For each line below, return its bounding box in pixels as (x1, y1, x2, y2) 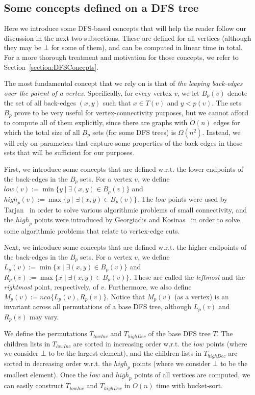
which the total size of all (4, 127, 80, 137)
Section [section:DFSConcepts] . (4, 61, 99, 72)
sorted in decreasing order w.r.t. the (4, 358, 112, 368)
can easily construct (4, 380, 64, 391)
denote (227, 87, 248, 98)
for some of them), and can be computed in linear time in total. (51, 42, 243, 53)
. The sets (211, 98, 241, 108)
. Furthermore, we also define (104, 282, 192, 292)
